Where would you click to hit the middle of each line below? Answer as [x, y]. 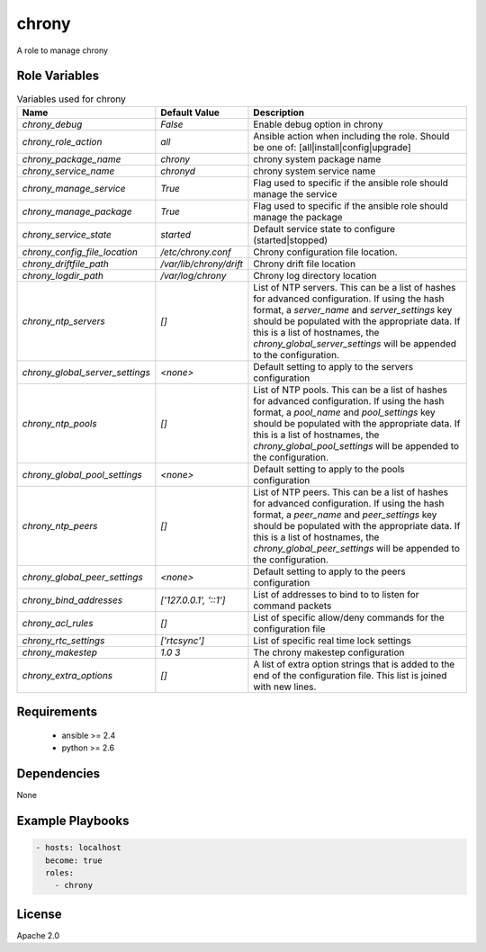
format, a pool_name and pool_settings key [344, 412]
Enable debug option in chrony [318, 124]
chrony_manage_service [74, 188]
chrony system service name [315, 171]
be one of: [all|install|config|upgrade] [332, 147]
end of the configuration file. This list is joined [350, 675]
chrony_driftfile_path [66, 264]
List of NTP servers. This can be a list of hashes [355, 287]
